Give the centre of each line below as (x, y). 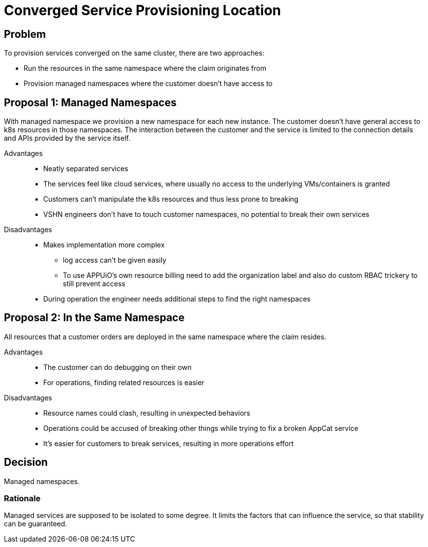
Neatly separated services (86, 169)
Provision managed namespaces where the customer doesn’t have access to (148, 84)
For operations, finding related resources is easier (124, 382)
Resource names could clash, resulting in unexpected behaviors (147, 413)
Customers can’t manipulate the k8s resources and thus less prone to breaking (171, 199)
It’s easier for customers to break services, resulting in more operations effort (169, 443)
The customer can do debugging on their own (117, 367)
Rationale (22, 499)
